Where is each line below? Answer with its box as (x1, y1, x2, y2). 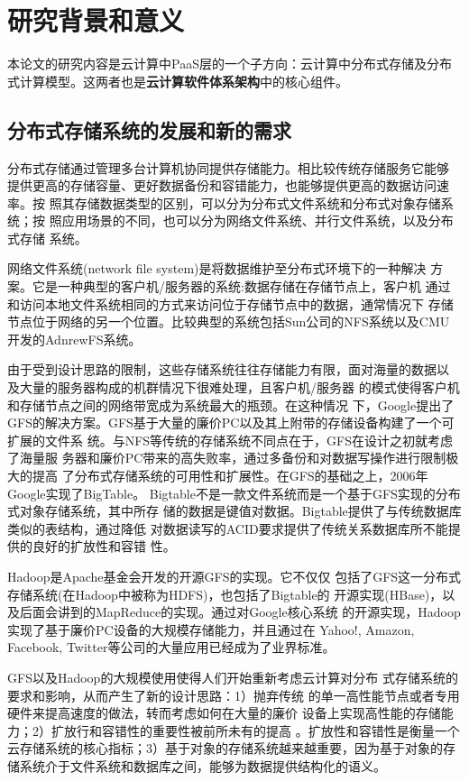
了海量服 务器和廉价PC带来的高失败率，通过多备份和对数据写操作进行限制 (7, 448, 446, 467)
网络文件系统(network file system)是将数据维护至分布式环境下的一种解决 (7, 259, 427, 278)
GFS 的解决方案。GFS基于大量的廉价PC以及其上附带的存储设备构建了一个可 (7, 413, 455, 432)
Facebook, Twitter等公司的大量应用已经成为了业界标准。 (7, 638, 336, 657)
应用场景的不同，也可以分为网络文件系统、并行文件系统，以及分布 (61, 211, 454, 230)
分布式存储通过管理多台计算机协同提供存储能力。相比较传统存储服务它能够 (7, 158, 449, 177)
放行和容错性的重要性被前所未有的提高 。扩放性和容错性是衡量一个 (63, 721, 460, 740)
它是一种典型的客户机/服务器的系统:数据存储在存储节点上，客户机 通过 (32, 277, 451, 296)
